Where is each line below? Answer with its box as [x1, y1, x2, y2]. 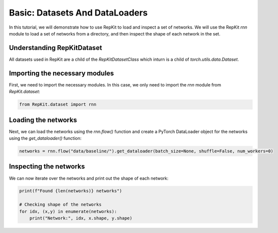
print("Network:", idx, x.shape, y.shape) [29, 216, 132, 221]
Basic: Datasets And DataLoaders [9, 7, 148, 18]
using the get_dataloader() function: [9, 135, 82, 141]
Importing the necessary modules [9, 69, 114, 77]
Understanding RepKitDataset [9, 44, 102, 52]
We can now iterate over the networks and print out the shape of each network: [9, 175, 169, 181]
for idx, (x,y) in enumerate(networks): [19, 209, 117, 214]
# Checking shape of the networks [19, 202, 102, 207]
